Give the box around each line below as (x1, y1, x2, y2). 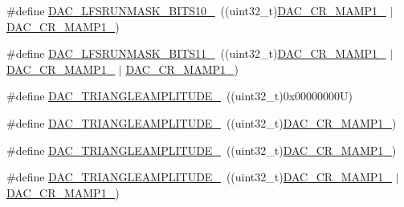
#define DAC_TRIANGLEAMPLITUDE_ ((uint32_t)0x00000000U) (6, 87, 353, 104)
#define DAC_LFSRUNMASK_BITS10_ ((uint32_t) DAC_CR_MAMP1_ (6, 2, 386, 18)
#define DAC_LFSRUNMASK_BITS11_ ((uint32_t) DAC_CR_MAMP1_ (6, 45, 386, 62)
